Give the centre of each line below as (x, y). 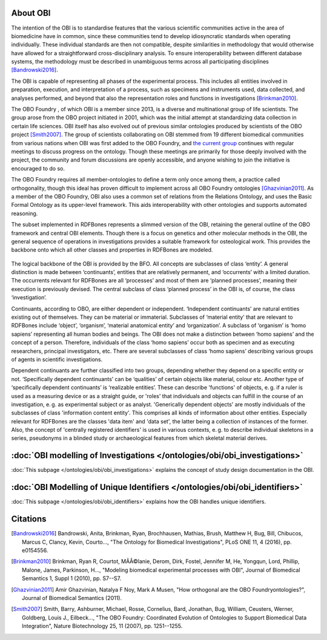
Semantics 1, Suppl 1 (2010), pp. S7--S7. (72, 578)
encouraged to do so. (38, 168)
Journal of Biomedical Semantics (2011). (72, 598)
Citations (29, 519)
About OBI (31, 13)
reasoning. (25, 213)
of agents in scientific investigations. (57, 359)
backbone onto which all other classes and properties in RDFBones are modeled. (112, 250)
